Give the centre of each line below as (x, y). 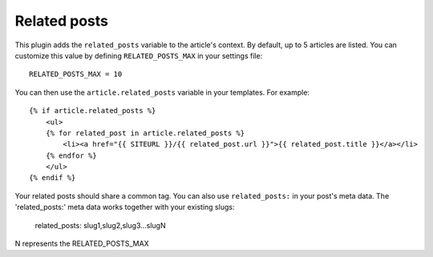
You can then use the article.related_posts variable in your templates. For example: (162, 92)
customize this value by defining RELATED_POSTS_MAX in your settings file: (139, 55)
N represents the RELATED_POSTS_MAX (82, 243)
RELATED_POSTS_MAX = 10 (76, 74)
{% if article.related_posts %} (93, 111)
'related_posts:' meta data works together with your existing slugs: (125, 207)
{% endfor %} (71, 155)
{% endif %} (53, 178)
